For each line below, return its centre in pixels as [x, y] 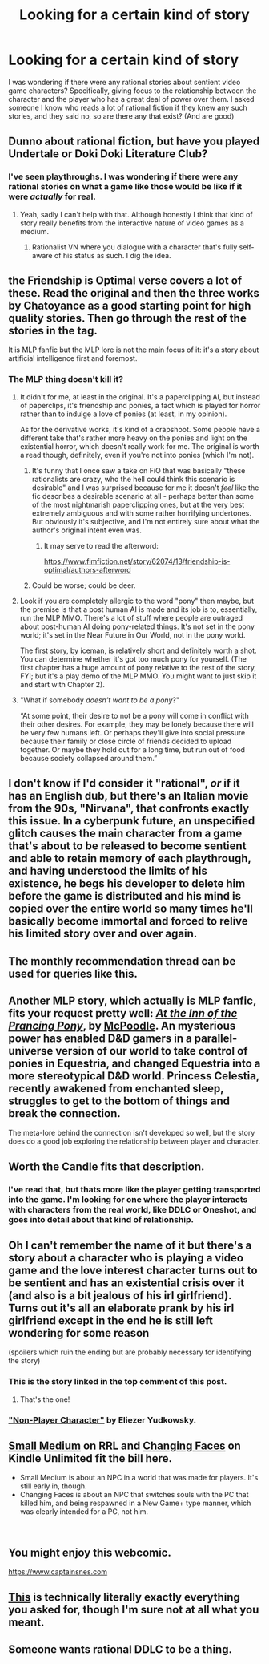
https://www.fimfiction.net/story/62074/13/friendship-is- [137, 561]
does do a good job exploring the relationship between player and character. [134, 1141]
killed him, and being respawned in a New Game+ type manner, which [135, 1503]
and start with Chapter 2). [62, 684]
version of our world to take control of [152, 1051]
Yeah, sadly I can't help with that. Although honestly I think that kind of [137, 214]
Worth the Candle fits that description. [106, 1166]
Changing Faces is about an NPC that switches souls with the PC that [134, 1495]
